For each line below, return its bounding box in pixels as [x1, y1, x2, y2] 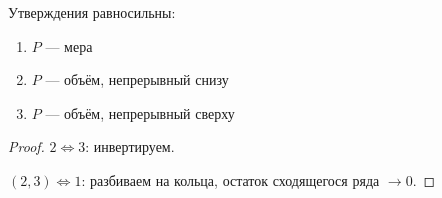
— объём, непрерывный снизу [45, 69, 229, 90]
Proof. [8, 136, 45, 157]
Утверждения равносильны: [8, 2, 176, 22]
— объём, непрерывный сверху [45, 102, 235, 123]
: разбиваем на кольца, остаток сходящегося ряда [81, 169, 380, 190]
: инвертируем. [85, 136, 175, 157]
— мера [45, 35, 93, 56]
